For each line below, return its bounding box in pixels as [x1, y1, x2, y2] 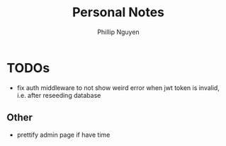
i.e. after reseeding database [16, 91, 101, 99]
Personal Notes [72, 4, 164, 21]
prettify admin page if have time [16, 130, 111, 139]
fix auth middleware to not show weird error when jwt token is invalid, [16, 83, 220, 92]
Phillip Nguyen [97, 28, 140, 36]
